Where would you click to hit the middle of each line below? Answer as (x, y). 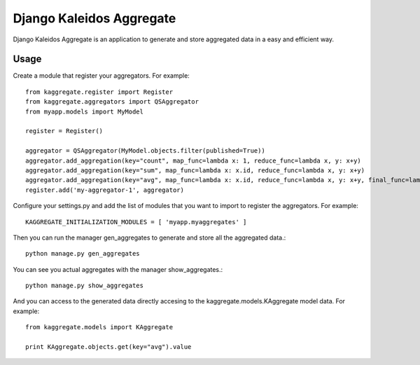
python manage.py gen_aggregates (83, 254)
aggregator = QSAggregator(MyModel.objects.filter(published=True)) (145, 151)
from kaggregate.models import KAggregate (99, 327)
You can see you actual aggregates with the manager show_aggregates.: (118, 269)
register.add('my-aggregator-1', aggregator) (105, 190)
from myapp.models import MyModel (84, 111)
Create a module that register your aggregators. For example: (101, 76)
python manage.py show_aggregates (84, 286)
